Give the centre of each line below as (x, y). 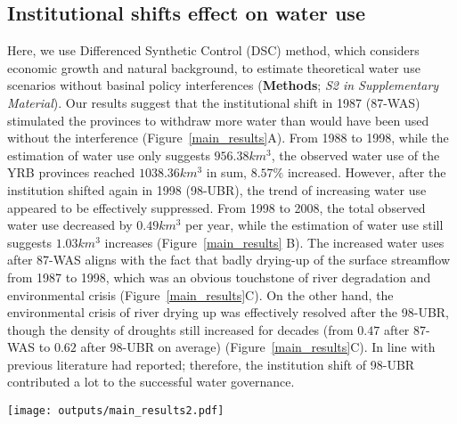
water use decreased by (70, 225)
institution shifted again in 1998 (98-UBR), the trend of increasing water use (217, 189)
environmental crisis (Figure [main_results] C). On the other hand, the (200, 294)
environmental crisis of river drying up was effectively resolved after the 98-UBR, (228, 312)
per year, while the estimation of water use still (314, 225)
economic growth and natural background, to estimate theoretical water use (214, 67)
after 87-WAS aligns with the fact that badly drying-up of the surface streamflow (229, 260)
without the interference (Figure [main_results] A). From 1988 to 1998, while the (228, 138)
